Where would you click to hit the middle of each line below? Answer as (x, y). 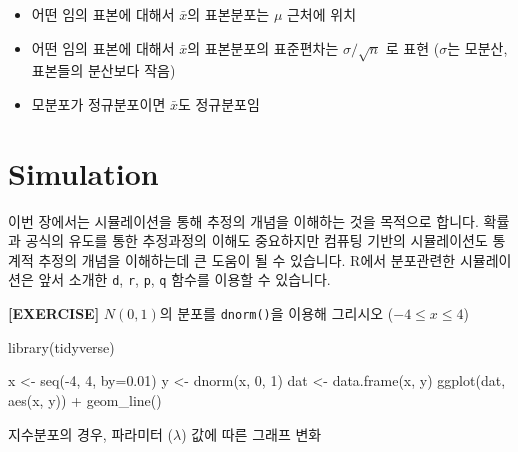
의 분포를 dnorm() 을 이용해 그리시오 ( (276, 313)
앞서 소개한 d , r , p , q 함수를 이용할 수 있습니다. (184, 279)
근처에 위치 (321, 14)
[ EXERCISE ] (54, 313)
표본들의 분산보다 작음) (103, 70)
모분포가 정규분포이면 (98, 103)
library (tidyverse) (61, 346)
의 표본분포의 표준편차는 (263, 47)
